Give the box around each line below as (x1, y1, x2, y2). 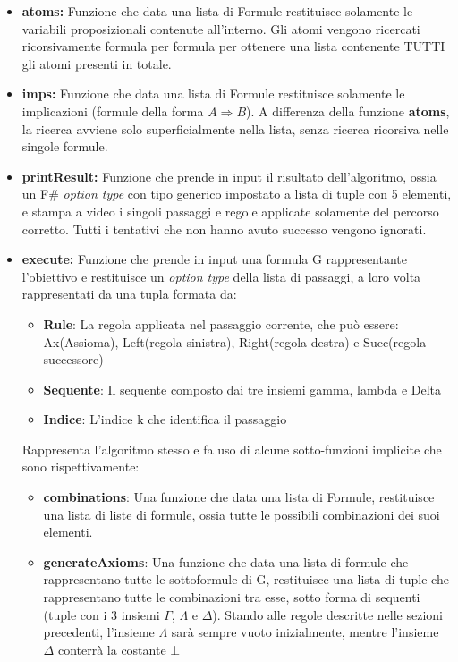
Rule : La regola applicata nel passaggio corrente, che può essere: (43, 314, 399, 333)
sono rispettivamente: (21, 457, 140, 476)
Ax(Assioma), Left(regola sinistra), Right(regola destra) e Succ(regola (43, 332, 427, 351)
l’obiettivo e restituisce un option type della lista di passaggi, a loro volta (21, 267, 421, 285)
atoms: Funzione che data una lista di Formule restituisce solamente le (21, 2, 413, 20)
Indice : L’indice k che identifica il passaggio (43, 410, 287, 429)
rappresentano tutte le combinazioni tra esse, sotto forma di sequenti (43, 588, 420, 607)
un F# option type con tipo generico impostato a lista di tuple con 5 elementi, (21, 184, 452, 203)
